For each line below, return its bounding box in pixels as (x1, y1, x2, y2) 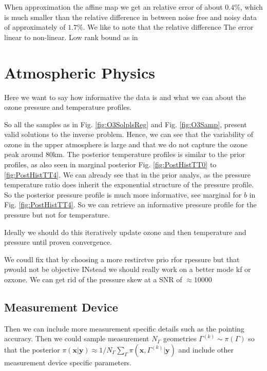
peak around (4, 149, 44, 160)
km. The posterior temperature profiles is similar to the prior (52, 149, 245, 160)
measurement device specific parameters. (4, 357, 132, 367)
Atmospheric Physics (4, 62, 156, 83)
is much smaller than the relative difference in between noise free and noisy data (4, 11, 257, 22)
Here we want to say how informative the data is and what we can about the (4, 91, 246, 102)
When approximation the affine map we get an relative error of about (4, 2, 223, 12)
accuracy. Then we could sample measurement (4, 333, 149, 344)
